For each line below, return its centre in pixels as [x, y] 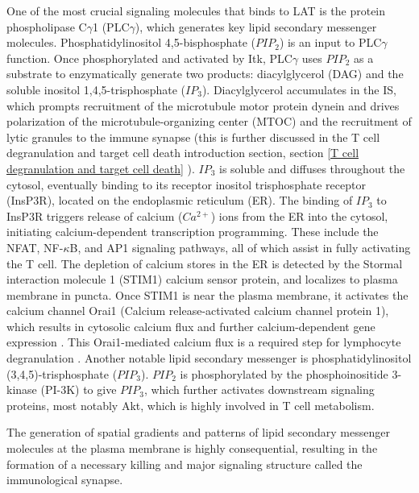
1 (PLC [111, 26]
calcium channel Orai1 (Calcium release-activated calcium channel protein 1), [198, 311]
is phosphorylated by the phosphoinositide [284, 373]
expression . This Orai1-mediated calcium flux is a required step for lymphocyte [204, 342]
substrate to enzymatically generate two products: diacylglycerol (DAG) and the [205, 74]
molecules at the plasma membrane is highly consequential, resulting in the [192, 448]
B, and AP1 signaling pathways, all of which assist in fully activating [240, 247]
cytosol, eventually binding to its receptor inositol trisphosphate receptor [186, 184]
